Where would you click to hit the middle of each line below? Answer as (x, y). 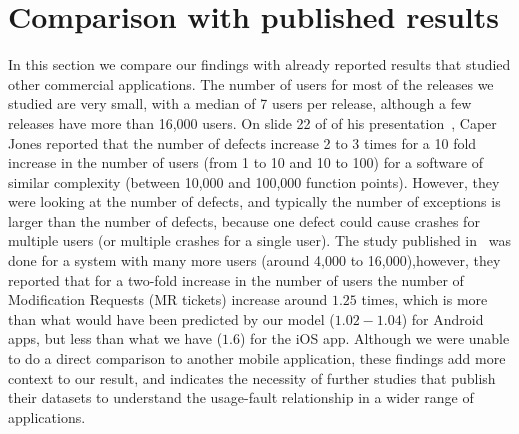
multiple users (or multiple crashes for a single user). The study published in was (259, 240)
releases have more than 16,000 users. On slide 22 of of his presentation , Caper (252, 122)
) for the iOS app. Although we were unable (375, 338)
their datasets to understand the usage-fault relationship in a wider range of (241, 397)
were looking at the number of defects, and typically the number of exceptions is (254, 201)
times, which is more (424, 299)
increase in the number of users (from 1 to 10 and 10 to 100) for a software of (245, 162)
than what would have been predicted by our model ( (171, 318)
